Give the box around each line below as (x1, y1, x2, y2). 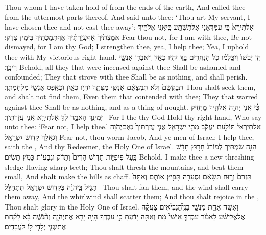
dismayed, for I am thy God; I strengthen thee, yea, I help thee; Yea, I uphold (5, 41, 249, 52)
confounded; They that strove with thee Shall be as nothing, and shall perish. (5, 71, 248, 82)
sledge (5, 161, 23, 172)
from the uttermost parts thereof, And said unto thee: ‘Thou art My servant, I (5, 11, 250, 22)
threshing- (225, 151, 257, 162)
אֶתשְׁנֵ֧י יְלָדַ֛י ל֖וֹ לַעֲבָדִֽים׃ (5, 221, 66, 232)
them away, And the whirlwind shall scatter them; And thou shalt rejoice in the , (5, 191, 259, 202)
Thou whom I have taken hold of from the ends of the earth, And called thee (5, 2, 246, 12)
